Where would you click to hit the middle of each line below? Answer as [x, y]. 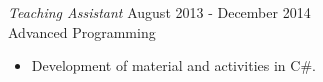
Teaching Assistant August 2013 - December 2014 [159, 12]
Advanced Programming [82, 31]
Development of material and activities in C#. [173, 65]
